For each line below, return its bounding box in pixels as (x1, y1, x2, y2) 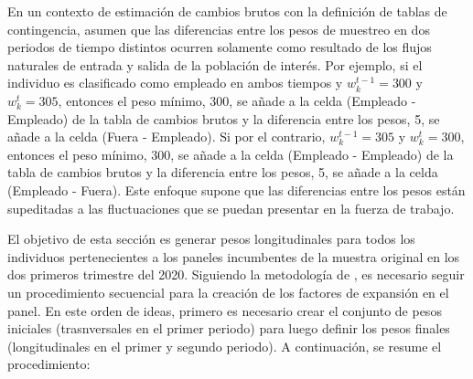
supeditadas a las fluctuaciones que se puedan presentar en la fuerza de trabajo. (7, 198, 455, 217)
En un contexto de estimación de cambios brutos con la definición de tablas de (7, 2, 447, 20)
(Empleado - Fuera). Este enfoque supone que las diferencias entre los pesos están (7, 180, 466, 199)
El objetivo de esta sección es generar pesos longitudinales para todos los (7, 229, 415, 248)
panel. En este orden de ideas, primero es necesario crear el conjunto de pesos (7, 300, 442, 320)
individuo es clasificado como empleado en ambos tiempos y (7, 73, 343, 92)
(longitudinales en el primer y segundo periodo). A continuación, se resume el (7, 336, 442, 355)
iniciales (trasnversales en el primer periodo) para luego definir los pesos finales (7, 319, 450, 338)
